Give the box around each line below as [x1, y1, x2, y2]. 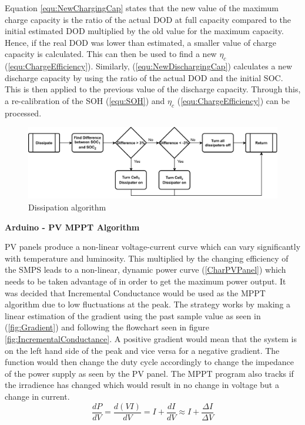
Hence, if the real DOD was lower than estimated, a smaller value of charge [5, 36, 276, 48]
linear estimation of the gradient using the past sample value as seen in [5, 309, 261, 322]
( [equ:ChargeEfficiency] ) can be [177, 94, 290, 106]
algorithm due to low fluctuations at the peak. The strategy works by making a [5, 298, 291, 310]
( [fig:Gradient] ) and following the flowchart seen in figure [5, 321, 210, 333]
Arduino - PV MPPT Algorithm [5, 220, 140, 233]
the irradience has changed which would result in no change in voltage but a [5, 379, 279, 391]
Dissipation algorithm [28, 201, 106, 213]
